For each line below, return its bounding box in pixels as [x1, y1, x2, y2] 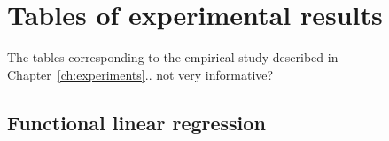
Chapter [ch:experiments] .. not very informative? [7, 65, 274, 83]
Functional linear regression [7, 108, 266, 136]
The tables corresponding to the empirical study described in [7, 48, 338, 67]
